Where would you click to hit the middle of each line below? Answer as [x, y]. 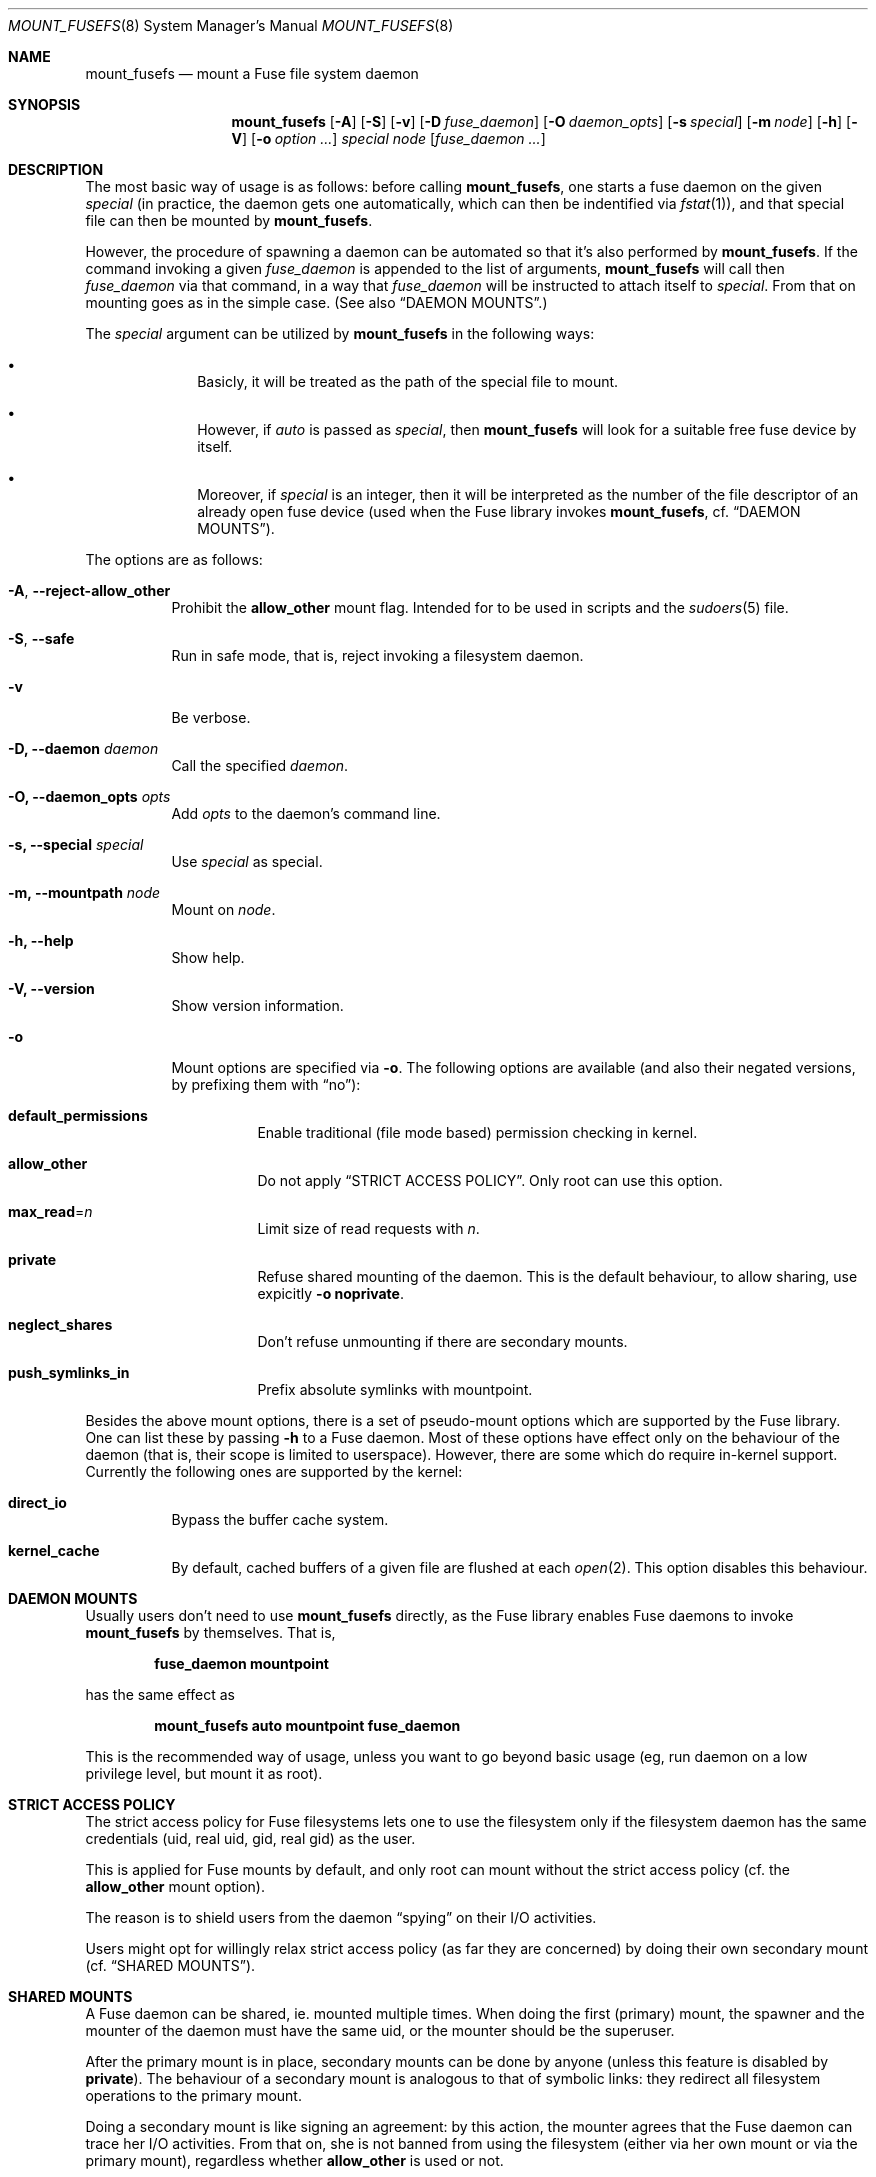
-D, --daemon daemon [83, 748]
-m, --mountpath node [84, 892]
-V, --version [51, 988]
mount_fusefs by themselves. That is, [210, 1632]
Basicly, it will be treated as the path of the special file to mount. [408, 381]
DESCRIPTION [56, 169]
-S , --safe [41, 638]
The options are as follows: [174, 559]
